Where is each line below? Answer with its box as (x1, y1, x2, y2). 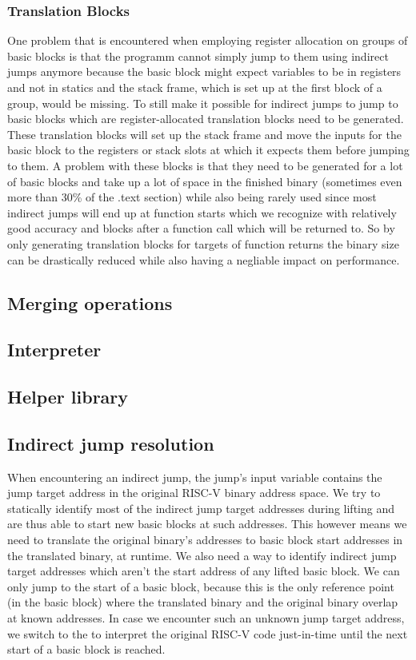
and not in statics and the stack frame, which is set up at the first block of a (7, 79, 382, 95)
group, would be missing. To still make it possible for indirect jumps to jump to (7, 94, 398, 111)
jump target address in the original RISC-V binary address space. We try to (7, 484, 381, 501)
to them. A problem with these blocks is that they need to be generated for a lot (7, 157, 403, 173)
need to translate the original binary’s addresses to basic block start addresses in (7, 531, 403, 548)
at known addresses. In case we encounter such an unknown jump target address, (7, 610, 405, 626)
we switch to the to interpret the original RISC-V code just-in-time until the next (7, 625, 408, 642)
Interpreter (7, 337, 102, 362)
